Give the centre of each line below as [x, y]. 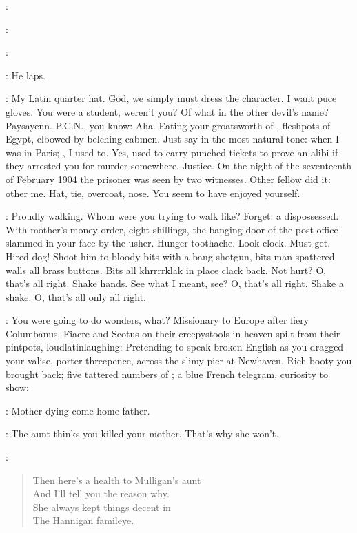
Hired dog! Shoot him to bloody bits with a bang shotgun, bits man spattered [170, 256]
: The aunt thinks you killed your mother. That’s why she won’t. [142, 433]
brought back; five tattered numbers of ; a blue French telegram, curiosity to [167, 374]
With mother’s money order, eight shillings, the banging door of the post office [172, 229]
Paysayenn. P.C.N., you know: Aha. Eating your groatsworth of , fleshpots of [168, 125]
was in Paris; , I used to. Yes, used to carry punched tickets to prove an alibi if [172, 152]
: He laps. [26, 75]
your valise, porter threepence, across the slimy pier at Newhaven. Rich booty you [179, 360]
